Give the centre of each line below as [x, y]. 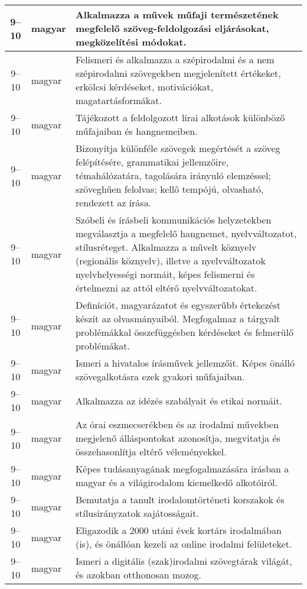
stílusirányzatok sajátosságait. [137, 513]
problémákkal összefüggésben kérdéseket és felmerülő [184, 332]
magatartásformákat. [118, 100]
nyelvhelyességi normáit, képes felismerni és [165, 274]
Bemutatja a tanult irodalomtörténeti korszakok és [180, 499]
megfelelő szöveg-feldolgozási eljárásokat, [172, 28]
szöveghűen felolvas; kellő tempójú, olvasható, [169, 189]
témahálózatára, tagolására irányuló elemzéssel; [173, 175]
